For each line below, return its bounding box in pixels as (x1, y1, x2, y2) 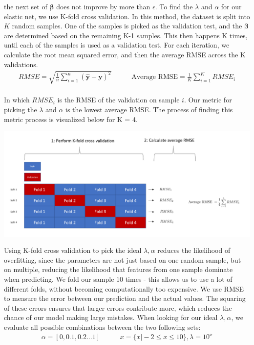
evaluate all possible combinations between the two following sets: (4, 322, 201, 332)
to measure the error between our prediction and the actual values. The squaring (4, 293, 246, 303)
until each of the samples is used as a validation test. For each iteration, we (4, 40, 230, 50)
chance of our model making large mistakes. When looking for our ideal (4, 312, 218, 322)
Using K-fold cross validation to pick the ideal (4, 245, 142, 255)
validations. (4, 59, 38, 69)
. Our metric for (184, 95, 232, 105)
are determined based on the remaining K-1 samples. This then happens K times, (4, 30, 248, 40)
